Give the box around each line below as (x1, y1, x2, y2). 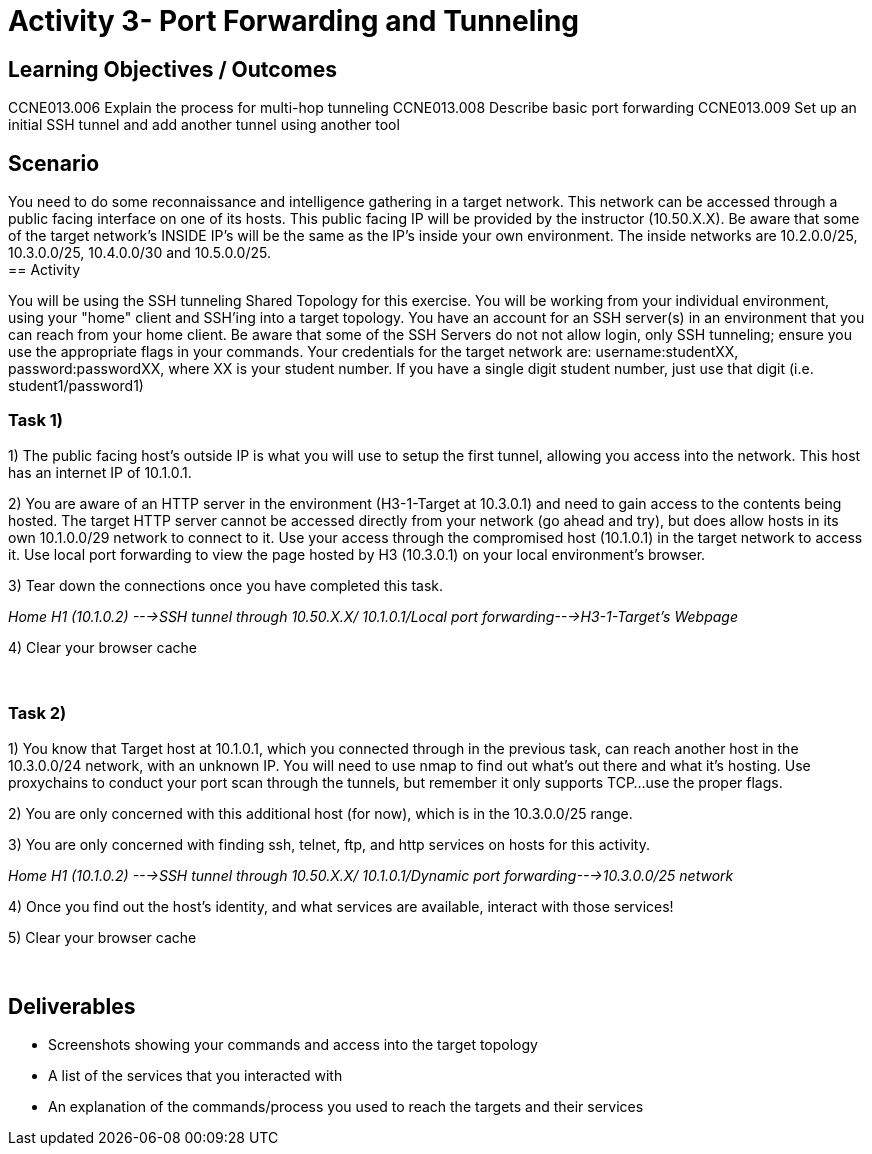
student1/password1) (8, 377, 144, 395)
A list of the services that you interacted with (48, 1067, 343, 1085)
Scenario (8, 150, 100, 176)
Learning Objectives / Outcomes (8, 56, 337, 82)
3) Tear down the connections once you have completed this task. (8, 576, 444, 594)
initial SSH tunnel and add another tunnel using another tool (8, 116, 400, 134)
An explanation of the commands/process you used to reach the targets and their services (48, 1098, 644, 1116)
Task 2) (8, 703, 67, 724)
